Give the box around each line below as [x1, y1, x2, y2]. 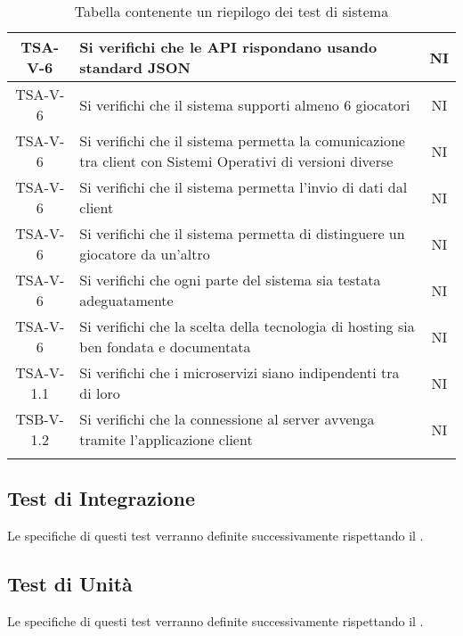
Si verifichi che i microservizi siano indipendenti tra [79, 362, 400, 383]
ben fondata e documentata [79, 336, 251, 357]
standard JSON [79, 57, 191, 78]
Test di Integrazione [7, 484, 196, 512]
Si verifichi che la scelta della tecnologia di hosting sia [79, 316, 415, 336]
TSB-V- [15, 409, 64, 429]
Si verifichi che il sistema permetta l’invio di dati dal [79, 177, 408, 197]
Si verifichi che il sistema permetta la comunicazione [79, 130, 405, 151]
